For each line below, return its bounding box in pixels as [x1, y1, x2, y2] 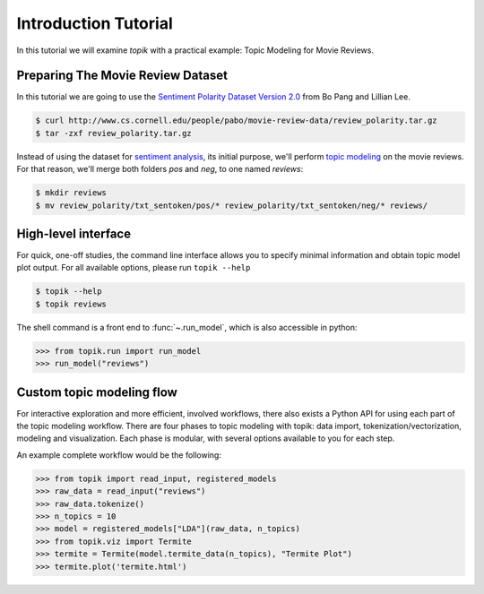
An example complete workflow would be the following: [16, 449, 221, 461]
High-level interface [16, 226, 132, 241]
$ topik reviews [35, 298, 108, 309]
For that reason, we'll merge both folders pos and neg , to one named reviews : [16, 164, 304, 175]
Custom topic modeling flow [16, 384, 178, 400]
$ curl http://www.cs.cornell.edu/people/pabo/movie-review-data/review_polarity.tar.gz [35, 116, 438, 125]
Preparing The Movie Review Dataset [16, 68, 229, 83]
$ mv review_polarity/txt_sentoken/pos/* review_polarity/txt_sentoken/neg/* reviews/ [35, 200, 428, 211]
